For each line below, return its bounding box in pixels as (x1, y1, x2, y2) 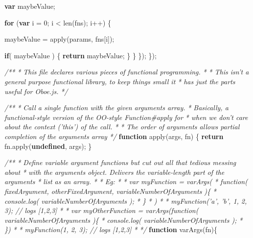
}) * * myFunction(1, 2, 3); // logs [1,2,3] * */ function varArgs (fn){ (4, 224, 217, 235)
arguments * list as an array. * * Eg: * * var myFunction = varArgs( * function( (4, 176, 248, 187)
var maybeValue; (4, 1, 55, 11)
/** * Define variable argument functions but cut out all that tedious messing (4, 157, 236, 167)
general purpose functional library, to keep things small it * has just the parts (4, 76, 235, 86)
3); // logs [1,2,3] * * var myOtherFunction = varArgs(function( (4, 205, 199, 215)
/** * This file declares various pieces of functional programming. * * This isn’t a (4, 67, 249, 77)
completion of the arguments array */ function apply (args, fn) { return (4, 131, 224, 141)
